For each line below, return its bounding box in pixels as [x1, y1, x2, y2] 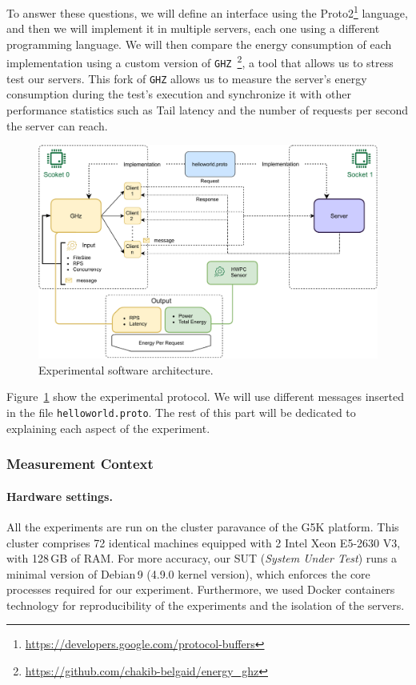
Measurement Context [6, 454, 154, 474]
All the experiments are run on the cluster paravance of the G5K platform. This [6, 518, 399, 535]
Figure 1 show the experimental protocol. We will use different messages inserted [6, 388, 405, 405]
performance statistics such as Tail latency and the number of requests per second [6, 102, 409, 118]
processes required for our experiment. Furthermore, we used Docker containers [6, 581, 395, 598]
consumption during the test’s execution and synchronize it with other [6, 86, 351, 102]
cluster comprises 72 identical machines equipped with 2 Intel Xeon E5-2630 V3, [6, 534, 401, 551]
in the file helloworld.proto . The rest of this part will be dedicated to [6, 404, 356, 421]
